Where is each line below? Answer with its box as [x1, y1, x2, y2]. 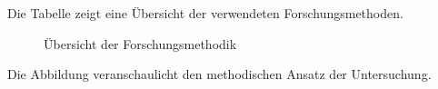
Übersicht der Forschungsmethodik [44, 34, 237, 53]
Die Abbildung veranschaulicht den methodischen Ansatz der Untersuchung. [7, 64, 432, 84]
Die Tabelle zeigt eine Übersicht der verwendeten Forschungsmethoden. [7, 4, 403, 22]
